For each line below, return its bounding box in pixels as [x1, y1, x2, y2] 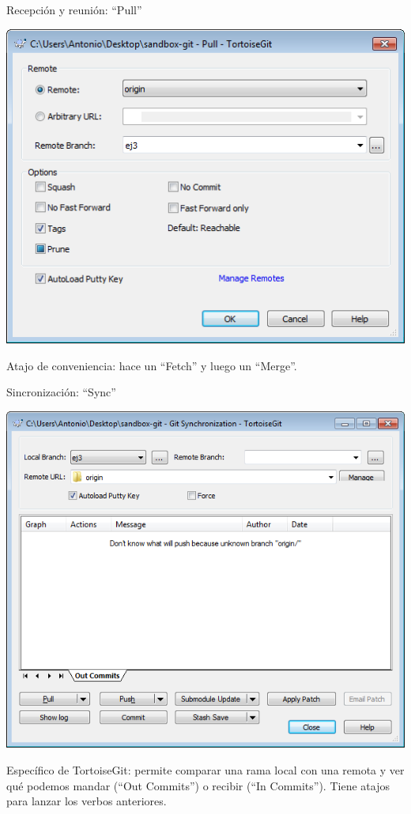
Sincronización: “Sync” [6, 384, 116, 400]
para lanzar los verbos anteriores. [6, 793, 167, 809]
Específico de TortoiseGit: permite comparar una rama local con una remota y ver [6, 761, 405, 778]
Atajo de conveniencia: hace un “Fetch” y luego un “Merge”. [6, 357, 297, 373]
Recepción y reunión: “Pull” [6, 2, 142, 17]
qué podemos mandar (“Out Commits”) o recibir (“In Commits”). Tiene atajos [6, 777, 390, 793]
